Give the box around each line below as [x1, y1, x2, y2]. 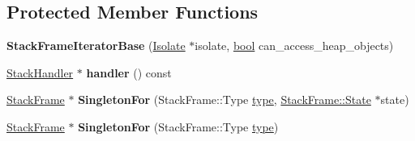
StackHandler [6, 64, 74, 81]
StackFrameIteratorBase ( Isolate [6, 37, 186, 54]
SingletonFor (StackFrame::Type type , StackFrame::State [78, 91, 371, 108]
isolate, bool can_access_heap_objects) [195, 37, 394, 54]
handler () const [86, 64, 172, 81]
